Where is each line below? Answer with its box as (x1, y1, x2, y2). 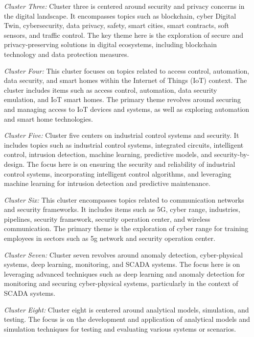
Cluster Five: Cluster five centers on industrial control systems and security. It (4, 130, 239, 140)
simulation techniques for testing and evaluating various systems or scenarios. (4, 323, 236, 334)
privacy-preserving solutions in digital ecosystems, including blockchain (4, 39, 217, 50)
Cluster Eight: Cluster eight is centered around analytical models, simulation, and (4, 304, 249, 314)
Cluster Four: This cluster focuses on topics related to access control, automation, (4, 65, 250, 76)
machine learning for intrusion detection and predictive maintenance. (4, 178, 210, 188)
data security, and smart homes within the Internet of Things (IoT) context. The (4, 75, 247, 85)
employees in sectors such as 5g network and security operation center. (4, 233, 215, 243)
